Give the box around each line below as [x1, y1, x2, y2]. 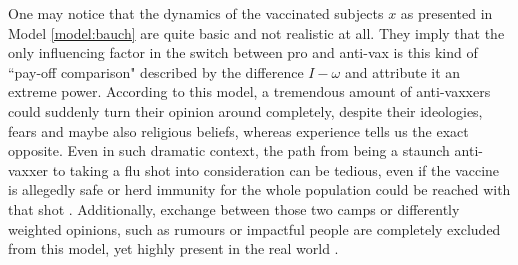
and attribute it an [344, 61, 461, 82]
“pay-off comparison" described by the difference [8, 61, 304, 82]
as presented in [400, 3, 493, 23]
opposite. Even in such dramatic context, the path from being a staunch [8, 140, 450, 161]
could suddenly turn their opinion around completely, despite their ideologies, [8, 100, 483, 121]
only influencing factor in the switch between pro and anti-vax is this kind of [8, 42, 478, 63]
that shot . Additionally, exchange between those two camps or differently [8, 198, 460, 219]
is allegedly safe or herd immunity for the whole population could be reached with [8, 179, 511, 200]
